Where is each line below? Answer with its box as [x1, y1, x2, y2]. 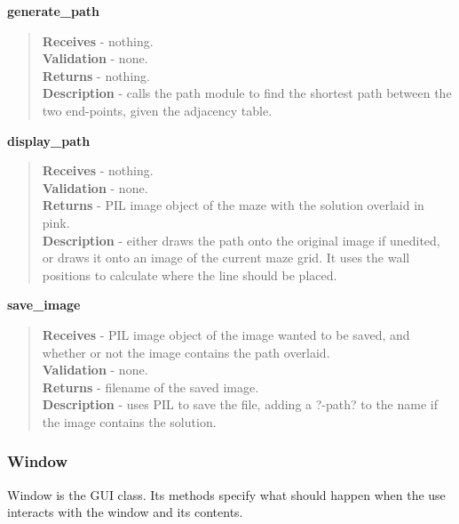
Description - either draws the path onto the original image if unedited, [42, 230, 440, 249]
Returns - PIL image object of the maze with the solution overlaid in [42, 196, 424, 214]
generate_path [7, 2, 99, 20]
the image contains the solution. [42, 412, 217, 431]
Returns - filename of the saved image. [42, 377, 259, 396]
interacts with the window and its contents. [7, 503, 243, 521]
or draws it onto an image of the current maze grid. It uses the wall [42, 248, 410, 267]
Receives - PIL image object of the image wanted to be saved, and [42, 325, 410, 343]
